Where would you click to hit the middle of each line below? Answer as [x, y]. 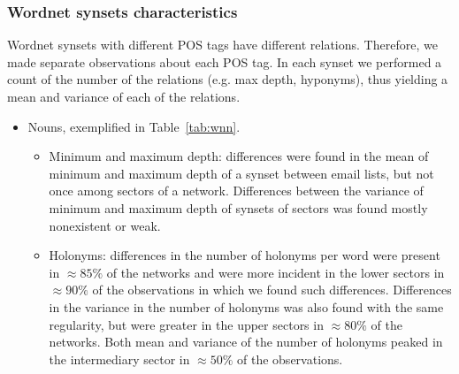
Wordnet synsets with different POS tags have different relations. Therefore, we [222, 45]
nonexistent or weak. [105, 225]
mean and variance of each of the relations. [124, 96]
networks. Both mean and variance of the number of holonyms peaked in [246, 342]
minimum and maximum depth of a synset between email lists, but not [241, 173]
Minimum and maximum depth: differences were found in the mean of [239, 156]
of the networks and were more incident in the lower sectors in [275, 272]
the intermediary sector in [119, 359]
